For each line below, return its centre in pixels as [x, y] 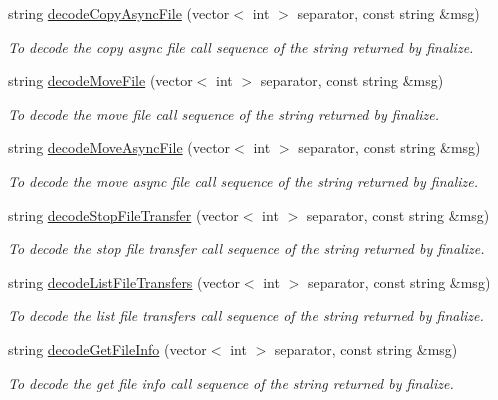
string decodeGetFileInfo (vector [107, 348]
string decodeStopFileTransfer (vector [123, 214]
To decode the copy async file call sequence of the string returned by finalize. [241, 46]
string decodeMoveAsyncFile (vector [119, 147]
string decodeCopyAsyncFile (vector [119, 13]
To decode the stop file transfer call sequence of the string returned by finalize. [246, 248]
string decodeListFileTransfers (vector [124, 281]
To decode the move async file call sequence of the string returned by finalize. [243, 180]
